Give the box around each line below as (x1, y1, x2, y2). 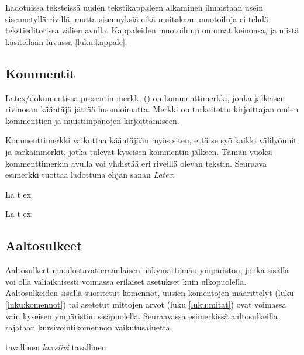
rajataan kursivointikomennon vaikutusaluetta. (5, 321, 172, 333)
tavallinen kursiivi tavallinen (5, 340, 106, 353)
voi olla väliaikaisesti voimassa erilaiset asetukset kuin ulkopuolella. (5, 275, 247, 287)
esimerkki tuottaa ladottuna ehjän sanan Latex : (5, 168, 175, 181)
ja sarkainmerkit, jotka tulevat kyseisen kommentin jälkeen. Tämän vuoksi (5, 145, 272, 157)
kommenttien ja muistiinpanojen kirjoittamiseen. (5, 114, 179, 126)
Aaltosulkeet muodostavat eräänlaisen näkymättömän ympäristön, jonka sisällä (5, 264, 289, 276)
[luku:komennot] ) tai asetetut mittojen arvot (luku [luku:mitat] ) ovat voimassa (5, 298, 286, 310)
